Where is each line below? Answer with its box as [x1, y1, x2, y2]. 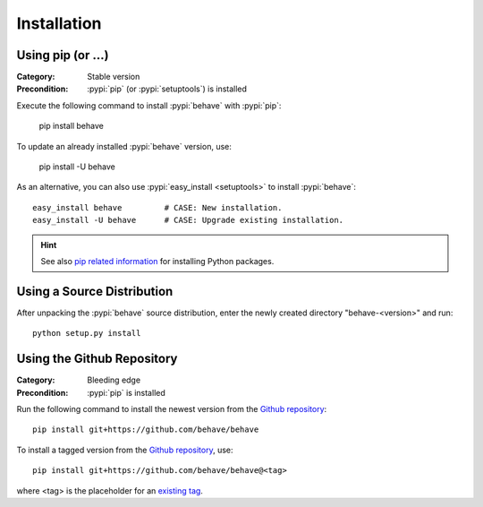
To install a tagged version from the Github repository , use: [16, 444, 233, 455]
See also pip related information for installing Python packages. [40, 255, 275, 266]
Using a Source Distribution [16, 283, 174, 299]
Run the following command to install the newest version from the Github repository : [16, 403, 327, 414]
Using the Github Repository [16, 351, 178, 366]
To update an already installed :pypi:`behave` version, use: [16, 141, 232, 151]
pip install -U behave [38, 161, 115, 172]
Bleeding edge [87, 374, 141, 385]
